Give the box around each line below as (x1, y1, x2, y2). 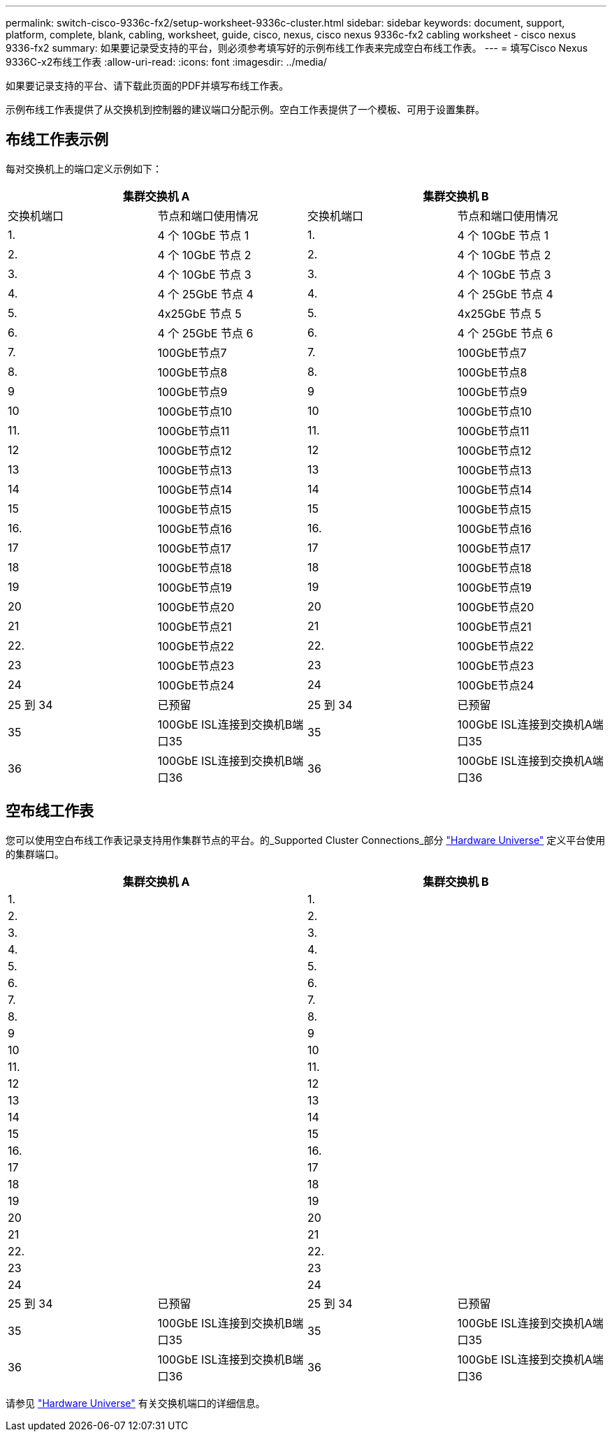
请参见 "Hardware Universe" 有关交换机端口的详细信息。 (6, 1396, 265, 1409)
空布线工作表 (6, 802, 94, 820)
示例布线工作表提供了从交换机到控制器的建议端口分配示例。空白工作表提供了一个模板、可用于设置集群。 (6, 103, 485, 115)
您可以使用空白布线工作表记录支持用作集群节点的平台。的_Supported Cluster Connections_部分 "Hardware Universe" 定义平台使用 (6, 833, 606, 846)
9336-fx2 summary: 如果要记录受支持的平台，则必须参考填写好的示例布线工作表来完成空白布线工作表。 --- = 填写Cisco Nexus (6, 42, 588, 54)
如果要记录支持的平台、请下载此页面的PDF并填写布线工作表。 (6, 80, 289, 92)
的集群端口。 (6, 847, 64, 860)
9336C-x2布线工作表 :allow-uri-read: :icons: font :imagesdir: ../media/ (6, 56, 327, 68)
